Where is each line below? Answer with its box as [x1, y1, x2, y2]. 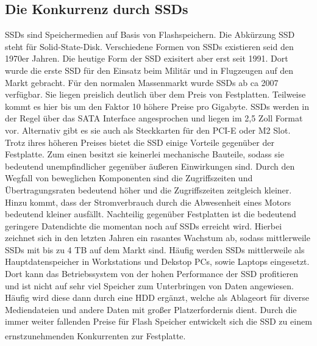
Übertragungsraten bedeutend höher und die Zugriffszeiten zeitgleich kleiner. [5, 183, 292, 196]
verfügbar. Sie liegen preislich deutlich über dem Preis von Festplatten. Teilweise [5, 88, 306, 101]
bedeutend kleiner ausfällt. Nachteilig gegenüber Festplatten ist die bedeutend [5, 207, 296, 220]
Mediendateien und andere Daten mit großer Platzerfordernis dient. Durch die [5, 303, 297, 315]
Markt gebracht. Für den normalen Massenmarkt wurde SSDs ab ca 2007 [5, 76, 279, 88]
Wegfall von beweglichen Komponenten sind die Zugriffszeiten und [5, 171, 253, 184]
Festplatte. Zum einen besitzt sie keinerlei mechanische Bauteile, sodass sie [5, 148, 284, 160]
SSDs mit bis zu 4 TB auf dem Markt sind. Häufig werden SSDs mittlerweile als [5, 243, 305, 256]
